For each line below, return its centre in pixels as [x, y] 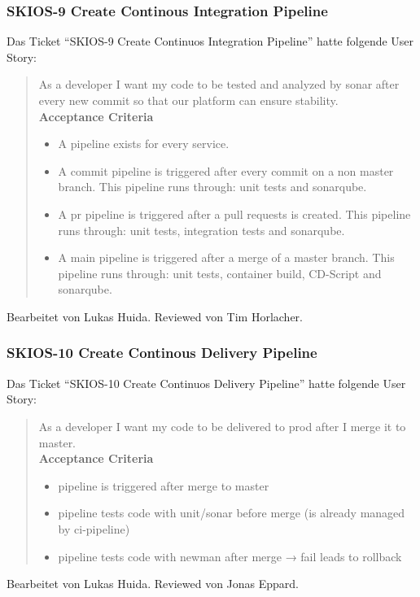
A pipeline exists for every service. [144, 144]
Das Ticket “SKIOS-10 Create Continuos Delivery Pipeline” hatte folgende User [206, 383]
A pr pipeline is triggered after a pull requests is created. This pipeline [234, 214]
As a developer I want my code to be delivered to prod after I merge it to [222, 426]
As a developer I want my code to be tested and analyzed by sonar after [219, 84]
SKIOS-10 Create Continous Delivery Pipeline [162, 353]
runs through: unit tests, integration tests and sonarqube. [201, 230]
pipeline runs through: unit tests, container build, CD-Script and [220, 273]
